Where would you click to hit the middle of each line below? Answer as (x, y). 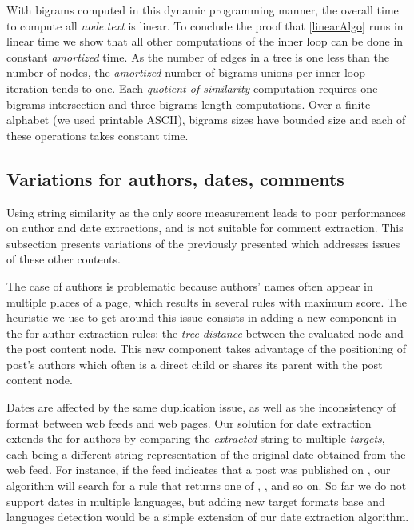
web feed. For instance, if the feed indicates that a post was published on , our (199, 470)
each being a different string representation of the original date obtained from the (206, 454)
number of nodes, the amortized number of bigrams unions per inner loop (186, 72)
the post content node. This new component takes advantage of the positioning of (207, 349)
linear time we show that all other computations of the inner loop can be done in (205, 41)
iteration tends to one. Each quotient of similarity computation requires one (192, 88)
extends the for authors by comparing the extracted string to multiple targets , (196, 438)
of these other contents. (64, 259)
